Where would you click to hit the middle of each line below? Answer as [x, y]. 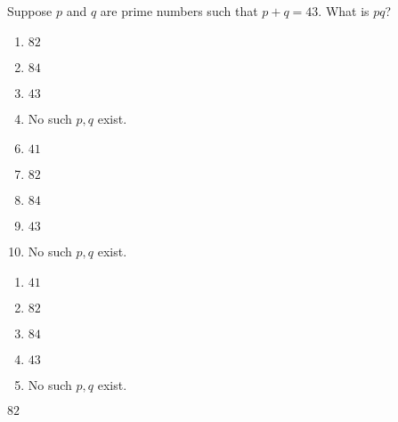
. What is [344, 11]
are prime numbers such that [179, 11]
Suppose [30, 11]
